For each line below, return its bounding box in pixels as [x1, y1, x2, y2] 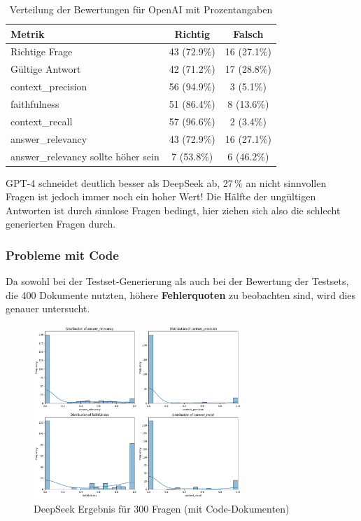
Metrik [10, 26, 45, 41]
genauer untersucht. [6, 301, 90, 316]
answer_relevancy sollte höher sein [10, 148, 160, 163]
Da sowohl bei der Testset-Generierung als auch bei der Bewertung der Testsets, [6, 274, 349, 289]
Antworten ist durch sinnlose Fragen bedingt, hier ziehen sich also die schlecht [6, 202, 341, 217]
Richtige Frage [10, 44, 73, 59]
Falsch [233, 26, 264, 41]
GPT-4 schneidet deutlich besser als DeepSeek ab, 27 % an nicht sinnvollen [6, 175, 327, 190]
